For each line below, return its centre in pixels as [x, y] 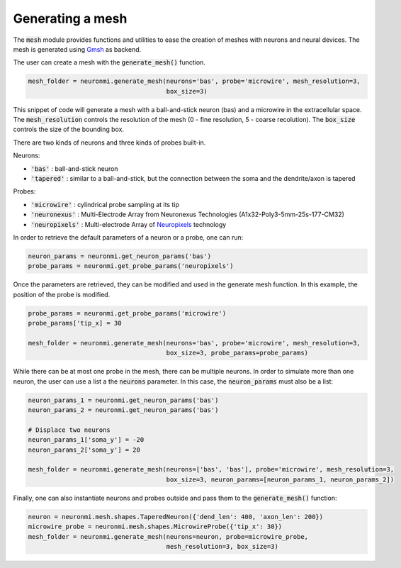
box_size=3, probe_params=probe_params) [237, 353]
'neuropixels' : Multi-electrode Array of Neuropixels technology [129, 224]
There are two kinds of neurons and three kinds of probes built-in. [109, 143]
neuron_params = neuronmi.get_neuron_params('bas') [120, 256]
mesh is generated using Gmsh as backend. [77, 49]
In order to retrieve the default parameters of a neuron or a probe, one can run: [128, 237]
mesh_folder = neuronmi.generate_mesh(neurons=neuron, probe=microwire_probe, [168, 536]
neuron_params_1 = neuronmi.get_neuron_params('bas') [123, 400]
